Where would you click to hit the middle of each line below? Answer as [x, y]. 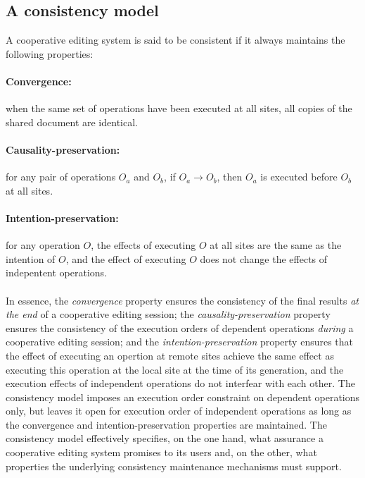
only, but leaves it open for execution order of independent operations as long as [179, 411]
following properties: [50, 53]
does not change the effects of [264, 258]
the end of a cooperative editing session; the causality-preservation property [168, 314]
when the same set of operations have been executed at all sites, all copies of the [179, 108]
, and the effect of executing [126, 258]
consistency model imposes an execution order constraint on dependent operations [183, 397]
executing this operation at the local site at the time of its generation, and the [175, 369]
